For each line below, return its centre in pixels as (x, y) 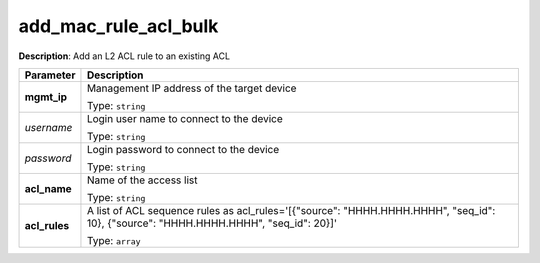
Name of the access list (142, 180)
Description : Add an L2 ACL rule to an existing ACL (124, 56)
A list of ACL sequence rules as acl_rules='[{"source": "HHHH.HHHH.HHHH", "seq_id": (291, 210)
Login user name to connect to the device (185, 118)
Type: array (113, 240)
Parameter (50, 75)
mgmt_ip (46, 97)
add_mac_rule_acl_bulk (118, 26)
